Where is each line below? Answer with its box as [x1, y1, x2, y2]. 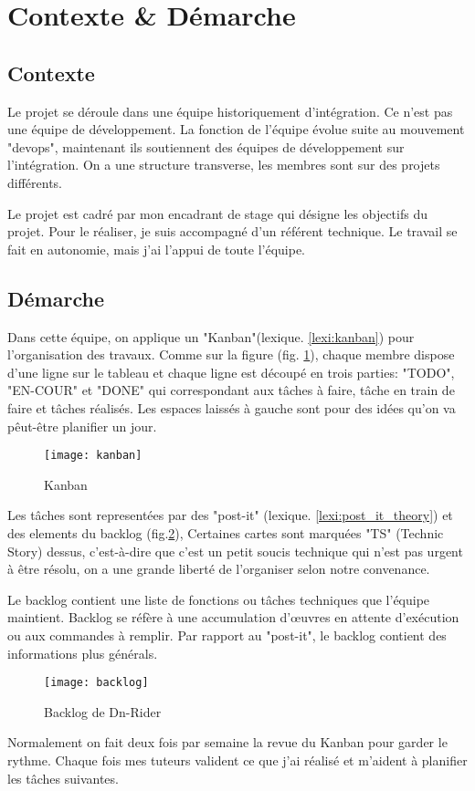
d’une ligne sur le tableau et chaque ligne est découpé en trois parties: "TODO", [7, 362, 455, 381]
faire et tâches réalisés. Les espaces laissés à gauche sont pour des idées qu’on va [7, 398, 456, 417]
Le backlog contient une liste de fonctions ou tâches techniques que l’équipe [7, 589, 430, 609]
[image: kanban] [44, 449, 142, 463]
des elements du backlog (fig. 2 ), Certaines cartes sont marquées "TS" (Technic [7, 523, 444, 542]
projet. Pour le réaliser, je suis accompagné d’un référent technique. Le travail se [7, 222, 458, 241]
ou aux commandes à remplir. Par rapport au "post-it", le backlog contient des [7, 625, 447, 644]
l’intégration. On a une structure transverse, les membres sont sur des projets [7, 155, 440, 174]
